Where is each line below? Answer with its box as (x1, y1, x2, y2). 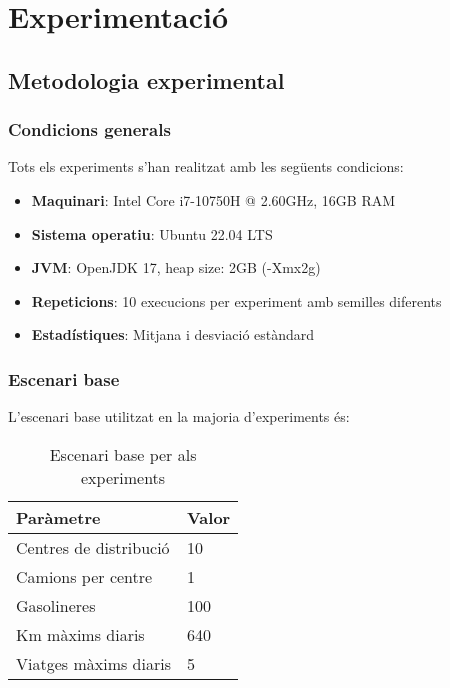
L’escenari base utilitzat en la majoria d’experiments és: (8, 406, 350, 427)
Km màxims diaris (16, 622, 145, 646)
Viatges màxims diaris (16, 651, 171, 675)
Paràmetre (16, 505, 101, 529)
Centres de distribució (16, 535, 170, 559)
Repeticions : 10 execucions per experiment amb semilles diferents (31, 290, 442, 311)
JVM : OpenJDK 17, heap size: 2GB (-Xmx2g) (31, 257, 321, 278)
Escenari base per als (49, 442, 197, 466)
